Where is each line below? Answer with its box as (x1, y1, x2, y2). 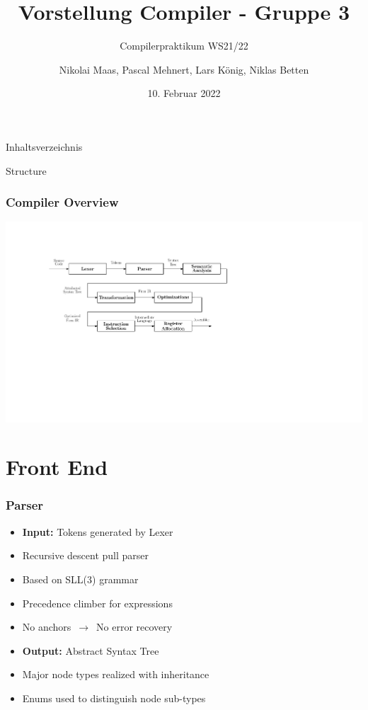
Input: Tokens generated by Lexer (22, 524, 173, 539)
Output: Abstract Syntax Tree (22, 643, 159, 658)
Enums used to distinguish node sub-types (22, 690, 206, 705)
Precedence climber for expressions (22, 595, 173, 610)
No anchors (22, 619, 71, 634)
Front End (6, 452, 108, 481)
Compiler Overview (6, 193, 119, 211)
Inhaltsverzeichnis (6, 139, 83, 154)
